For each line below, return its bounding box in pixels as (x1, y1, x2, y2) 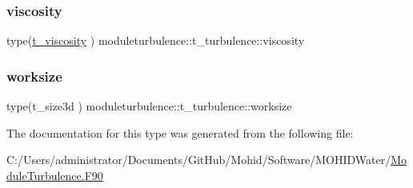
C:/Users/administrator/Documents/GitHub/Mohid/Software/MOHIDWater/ (6, 151, 391, 168)
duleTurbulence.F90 (6, 166, 103, 183)
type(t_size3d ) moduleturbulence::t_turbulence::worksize (6, 98, 292, 114)
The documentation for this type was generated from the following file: (6, 124, 354, 141)
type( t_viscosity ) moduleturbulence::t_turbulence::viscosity (6, 32, 305, 49)
